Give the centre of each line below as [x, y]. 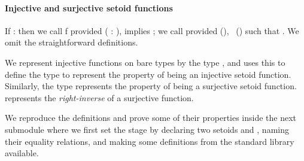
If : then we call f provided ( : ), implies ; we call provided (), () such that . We [152, 30]
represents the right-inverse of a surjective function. [99, 97]
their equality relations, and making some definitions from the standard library [150, 141]
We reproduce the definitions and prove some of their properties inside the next [151, 118]
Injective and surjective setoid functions [89, 7]
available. [22, 153]
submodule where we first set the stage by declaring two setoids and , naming [147, 129]
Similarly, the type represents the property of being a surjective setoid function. [151, 86]
